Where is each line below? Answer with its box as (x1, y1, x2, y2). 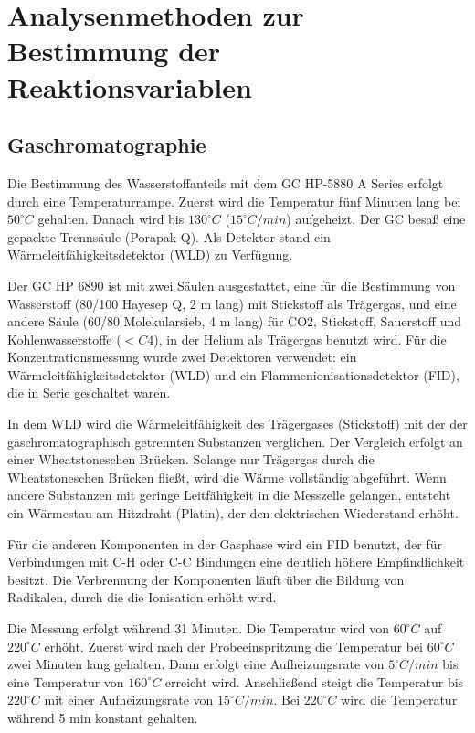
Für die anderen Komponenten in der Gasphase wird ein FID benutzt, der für (7, 534, 443, 553)
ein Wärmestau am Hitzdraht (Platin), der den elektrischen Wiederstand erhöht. (7, 504, 459, 523)
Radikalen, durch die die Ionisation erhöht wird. (7, 588, 277, 607)
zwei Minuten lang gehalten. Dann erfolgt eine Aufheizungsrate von (7, 654, 385, 674)
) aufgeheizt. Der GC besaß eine (286, 209, 466, 228)
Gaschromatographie (7, 131, 206, 159)
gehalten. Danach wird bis (37, 209, 185, 228)
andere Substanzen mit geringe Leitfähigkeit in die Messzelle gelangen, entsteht (7, 485, 451, 505)
